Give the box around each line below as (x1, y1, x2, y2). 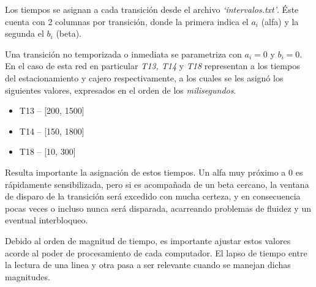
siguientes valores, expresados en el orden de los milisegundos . (5, 83, 236, 96)
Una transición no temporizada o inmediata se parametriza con (5, 47, 242, 60)
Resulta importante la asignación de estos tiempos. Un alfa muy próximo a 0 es (5, 165, 303, 178)
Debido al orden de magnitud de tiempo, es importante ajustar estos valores (5, 234, 291, 247)
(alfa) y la (261, 15, 299, 28)
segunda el (5, 27, 44, 40)
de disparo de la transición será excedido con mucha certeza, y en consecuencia (5, 190, 301, 203)
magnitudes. (5, 270, 50, 283)
